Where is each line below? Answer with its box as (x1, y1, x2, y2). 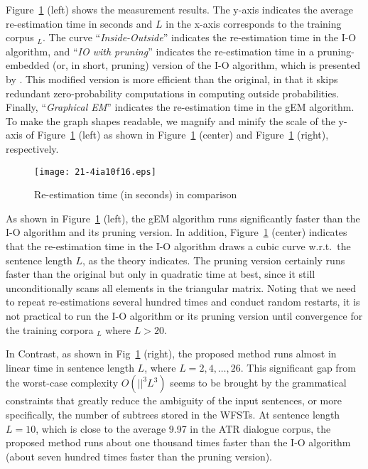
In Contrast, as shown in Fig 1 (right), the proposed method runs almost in (6, 346, 337, 361)
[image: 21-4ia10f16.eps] (34, 166, 156, 177)
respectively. (6, 141, 59, 156)
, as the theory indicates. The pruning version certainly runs (82, 252, 345, 267)
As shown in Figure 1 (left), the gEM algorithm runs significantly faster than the (6, 210, 360, 225)
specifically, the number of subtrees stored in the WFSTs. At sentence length (6, 406, 340, 421)
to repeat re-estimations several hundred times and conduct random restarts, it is (6, 294, 360, 309)
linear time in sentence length (6, 360, 134, 374)
